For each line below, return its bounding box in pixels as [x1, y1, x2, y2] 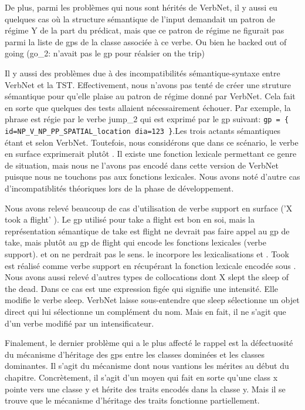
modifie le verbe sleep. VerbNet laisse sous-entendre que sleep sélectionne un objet [5, 294, 300, 306]
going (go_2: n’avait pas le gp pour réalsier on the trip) [5, 47, 205, 59]
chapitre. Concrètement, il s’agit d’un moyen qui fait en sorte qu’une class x [5, 371, 278, 383]
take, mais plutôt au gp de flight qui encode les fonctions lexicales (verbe [5, 236, 266, 248]
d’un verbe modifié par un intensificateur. [5, 317, 154, 329]
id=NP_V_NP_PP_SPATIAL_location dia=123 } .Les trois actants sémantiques [5, 125, 281, 136]
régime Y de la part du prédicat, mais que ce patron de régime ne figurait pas [5, 24, 284, 36]
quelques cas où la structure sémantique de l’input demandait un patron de [5, 12, 275, 25]
